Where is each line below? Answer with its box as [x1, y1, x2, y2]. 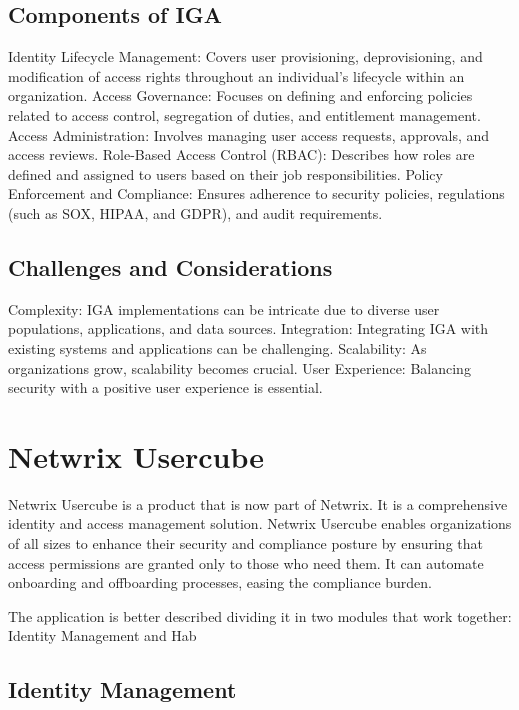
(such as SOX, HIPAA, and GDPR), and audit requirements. [8, 202, 383, 223]
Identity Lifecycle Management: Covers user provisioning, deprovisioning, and [8, 46, 483, 67]
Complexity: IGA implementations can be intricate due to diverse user [8, 298, 440, 319]
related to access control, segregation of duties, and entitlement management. [8, 104, 481, 125]
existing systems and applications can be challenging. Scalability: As [8, 337, 427, 358]
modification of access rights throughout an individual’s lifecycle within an [8, 65, 465, 86]
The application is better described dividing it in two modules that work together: [8, 605, 512, 626]
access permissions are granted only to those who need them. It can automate [8, 552, 484, 573]
